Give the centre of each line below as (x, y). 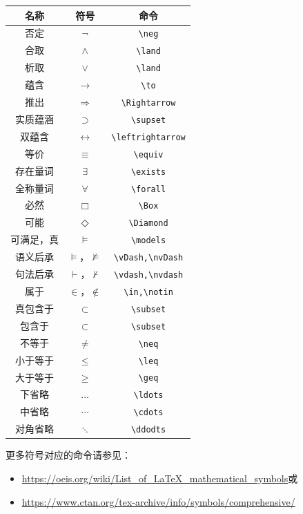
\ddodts (148, 430)
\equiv (148, 154)
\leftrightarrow (148, 137)
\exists (148, 172)
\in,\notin (148, 292)
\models (148, 241)
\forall (148, 189)
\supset (148, 120)
